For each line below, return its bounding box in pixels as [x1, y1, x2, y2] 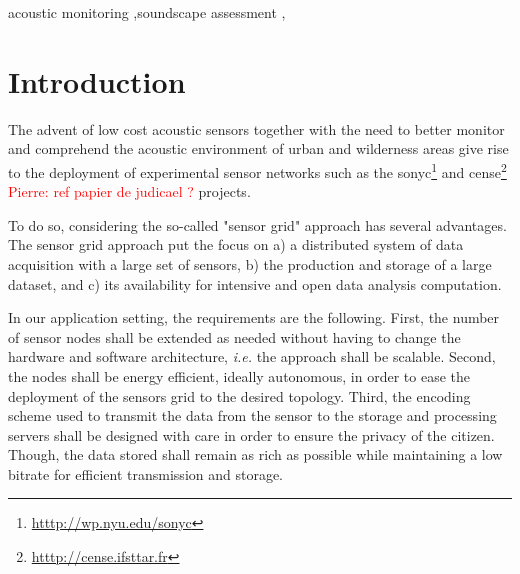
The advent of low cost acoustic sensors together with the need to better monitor [8, 118, 505, 139]
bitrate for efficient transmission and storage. [8, 463, 284, 484]
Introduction [8, 60, 186, 101]
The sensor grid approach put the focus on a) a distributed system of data [8, 234, 464, 255]
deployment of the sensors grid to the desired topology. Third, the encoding [8, 385, 471, 406]
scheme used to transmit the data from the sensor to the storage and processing [8, 405, 497, 426]
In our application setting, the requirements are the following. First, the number [8, 307, 500, 328]
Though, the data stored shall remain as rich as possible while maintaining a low [8, 444, 503, 465]
